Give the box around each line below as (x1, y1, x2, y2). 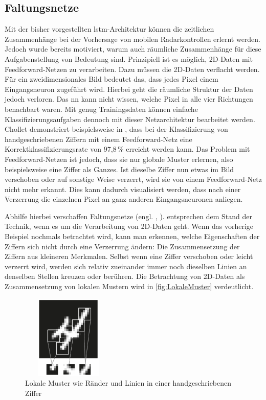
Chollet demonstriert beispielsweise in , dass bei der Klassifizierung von (5, 124, 228, 134)
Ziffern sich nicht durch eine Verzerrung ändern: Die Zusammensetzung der (5, 241, 240, 251)
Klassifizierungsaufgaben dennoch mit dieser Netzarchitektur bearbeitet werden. (5, 113, 255, 124)
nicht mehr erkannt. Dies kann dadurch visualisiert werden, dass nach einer (5, 183, 241, 194)
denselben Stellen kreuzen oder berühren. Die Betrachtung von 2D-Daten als (5, 271, 245, 281)
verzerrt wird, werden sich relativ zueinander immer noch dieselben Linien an (5, 261, 247, 271)
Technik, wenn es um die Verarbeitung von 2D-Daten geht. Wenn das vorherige (5, 221, 254, 231)
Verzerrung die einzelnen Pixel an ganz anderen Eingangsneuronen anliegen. (5, 194, 243, 204)
